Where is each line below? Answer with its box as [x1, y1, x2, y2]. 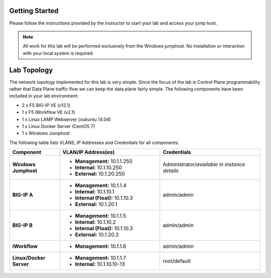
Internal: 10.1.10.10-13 [75, 261, 125, 268]
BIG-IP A [12, 191, 33, 198]
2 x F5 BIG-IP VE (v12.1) [22, 102, 70, 108]
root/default [163, 257, 191, 264]
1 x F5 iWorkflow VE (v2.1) [22, 109, 75, 115]
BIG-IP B [12, 222, 33, 229]
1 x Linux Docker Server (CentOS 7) [22, 123, 95, 129]
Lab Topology [9, 66, 53, 74]
